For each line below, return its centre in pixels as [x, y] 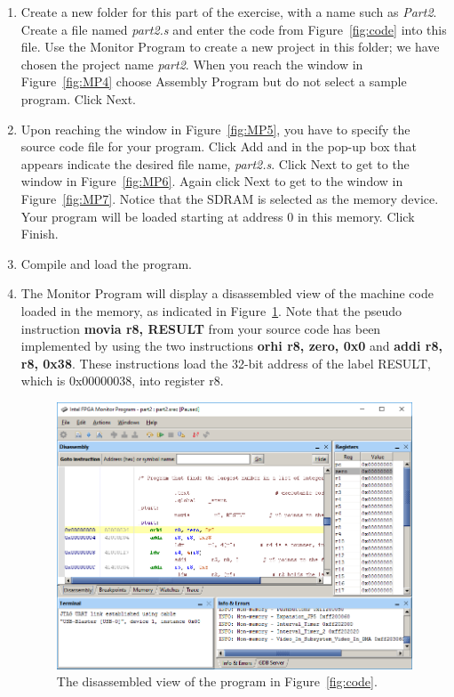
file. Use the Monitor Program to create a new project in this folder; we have [230, 47]
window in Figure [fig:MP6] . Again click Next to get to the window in [212, 181]
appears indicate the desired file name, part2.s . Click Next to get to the [215, 163]
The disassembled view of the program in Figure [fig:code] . [217, 681]
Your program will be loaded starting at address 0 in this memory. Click [218, 216]
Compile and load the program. [107, 263]
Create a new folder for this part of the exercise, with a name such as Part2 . [229, 12]
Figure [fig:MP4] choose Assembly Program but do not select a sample [214, 81]
